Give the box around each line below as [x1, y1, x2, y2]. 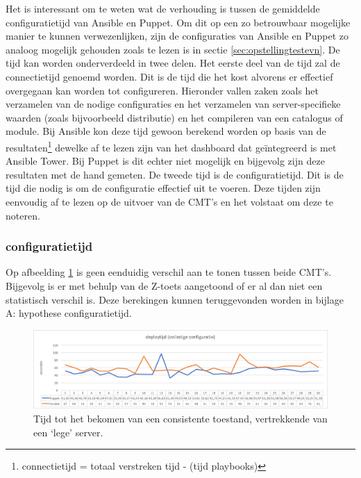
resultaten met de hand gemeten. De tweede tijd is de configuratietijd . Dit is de [6, 167, 344, 181]
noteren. [6, 208, 40, 222]
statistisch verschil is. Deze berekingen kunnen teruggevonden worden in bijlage [6, 292, 344, 306]
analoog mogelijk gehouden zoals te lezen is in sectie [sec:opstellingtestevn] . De [6, 42, 340, 56]
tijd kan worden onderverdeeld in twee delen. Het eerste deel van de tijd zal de [6, 56, 340, 70]
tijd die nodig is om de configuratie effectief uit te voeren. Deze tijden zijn [6, 181, 321, 195]
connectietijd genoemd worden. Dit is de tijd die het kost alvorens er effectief [6, 69, 333, 83]
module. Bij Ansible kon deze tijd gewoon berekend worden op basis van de [6, 124, 326, 138]
